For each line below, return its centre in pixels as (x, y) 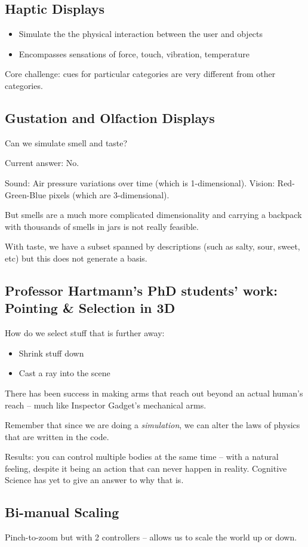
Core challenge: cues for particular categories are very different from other (140, 74)
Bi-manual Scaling (62, 512)
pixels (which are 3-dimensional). (109, 194)
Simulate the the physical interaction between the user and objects (141, 34)
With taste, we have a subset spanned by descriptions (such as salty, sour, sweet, (153, 246)
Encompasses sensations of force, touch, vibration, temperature (134, 53)
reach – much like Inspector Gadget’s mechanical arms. (106, 405)
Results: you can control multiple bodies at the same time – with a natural (142, 457)
